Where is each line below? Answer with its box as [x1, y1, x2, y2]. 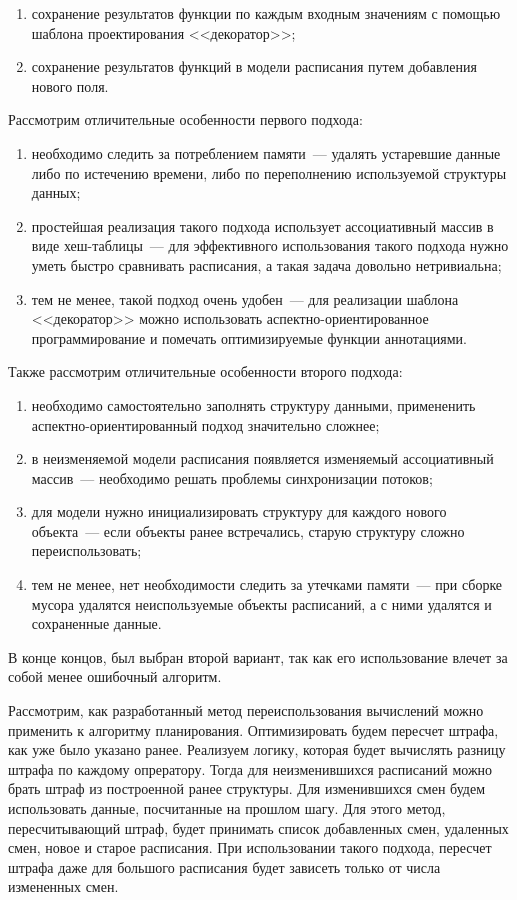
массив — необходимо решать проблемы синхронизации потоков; [31, 467, 433, 488]
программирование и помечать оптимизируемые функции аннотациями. [31, 327, 467, 348]
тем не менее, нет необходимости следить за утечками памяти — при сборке [31, 574, 503, 595]
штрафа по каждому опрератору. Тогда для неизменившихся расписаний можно [8, 758, 493, 779]
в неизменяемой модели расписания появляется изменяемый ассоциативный [31, 448, 494, 469]
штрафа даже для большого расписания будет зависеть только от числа [8, 856, 441, 877]
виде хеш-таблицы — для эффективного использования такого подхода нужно [31, 235, 509, 256]
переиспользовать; [31, 540, 142, 561]
